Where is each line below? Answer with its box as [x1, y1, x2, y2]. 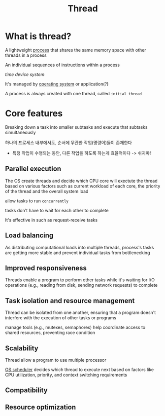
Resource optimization [5, 403, 76, 411]
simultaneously [5, 129, 36, 135]
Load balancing [5, 231, 54, 240]
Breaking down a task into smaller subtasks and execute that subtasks [5, 124, 148, 130]
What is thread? [5, 31, 71, 42]
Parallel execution [5, 165, 62, 173]
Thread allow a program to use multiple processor [5, 357, 107, 363]
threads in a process [5, 52, 47, 58]
